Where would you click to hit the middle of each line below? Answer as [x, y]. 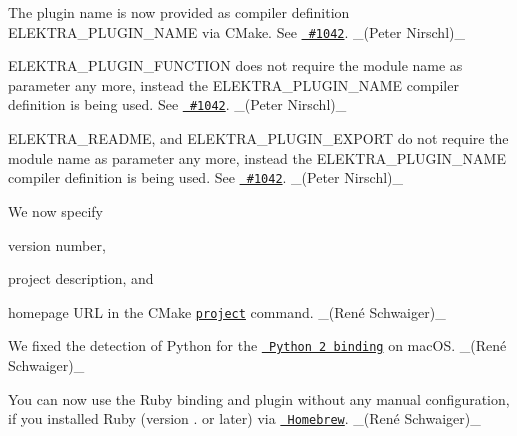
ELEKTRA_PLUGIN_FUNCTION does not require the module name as [235, 65]
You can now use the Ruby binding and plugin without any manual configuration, [259, 398]
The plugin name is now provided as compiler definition [179, 12]
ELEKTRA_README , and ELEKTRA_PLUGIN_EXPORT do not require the [258, 138]
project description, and [81, 278]
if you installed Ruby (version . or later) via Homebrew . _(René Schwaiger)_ [244, 418]
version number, [57, 244]
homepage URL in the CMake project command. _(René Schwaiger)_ [227, 311]
